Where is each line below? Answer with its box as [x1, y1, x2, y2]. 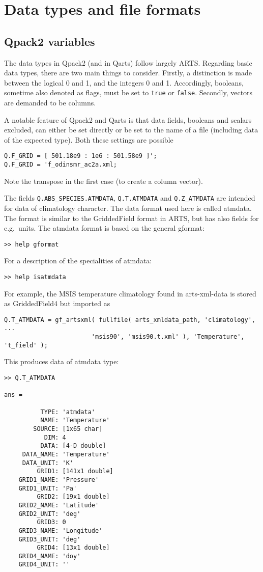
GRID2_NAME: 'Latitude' [18, 501, 99, 509]
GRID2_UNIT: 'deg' [18, 510, 81, 517]
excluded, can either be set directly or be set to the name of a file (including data [4, 124, 258, 135]
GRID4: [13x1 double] [37, 544, 110, 552]
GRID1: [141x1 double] [37, 468, 113, 475]
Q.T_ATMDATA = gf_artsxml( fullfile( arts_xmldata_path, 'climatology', [4, 316, 255, 323]
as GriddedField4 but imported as [4, 298, 110, 309]
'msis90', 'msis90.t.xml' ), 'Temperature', [91, 333, 245, 341]
